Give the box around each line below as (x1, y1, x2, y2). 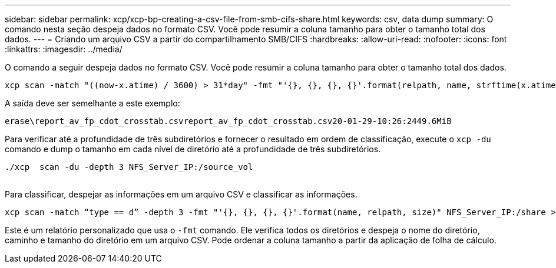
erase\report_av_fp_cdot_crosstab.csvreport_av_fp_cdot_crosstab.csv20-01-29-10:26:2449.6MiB (5, 116, 452, 126)
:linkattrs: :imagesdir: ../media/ (5, 44, 123, 54)
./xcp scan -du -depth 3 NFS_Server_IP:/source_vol (5, 162, 253, 172)
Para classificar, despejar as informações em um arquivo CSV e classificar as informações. (5, 189, 358, 199)
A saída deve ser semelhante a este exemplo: (5, 98, 180, 108)
